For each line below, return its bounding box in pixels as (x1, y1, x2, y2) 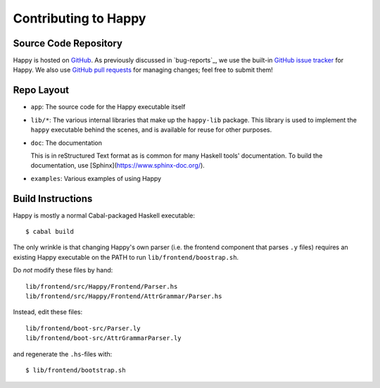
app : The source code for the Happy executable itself (30, 103, 186, 111)
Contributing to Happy (13, 11, 146, 26)
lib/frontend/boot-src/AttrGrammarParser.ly (25, 334, 182, 342)
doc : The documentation (30, 138, 102, 147)
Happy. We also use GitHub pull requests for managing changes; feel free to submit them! (13, 65, 274, 74)
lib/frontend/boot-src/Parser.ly (25, 324, 141, 332)
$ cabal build (25, 227, 74, 235)
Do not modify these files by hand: (13, 266, 113, 275)
